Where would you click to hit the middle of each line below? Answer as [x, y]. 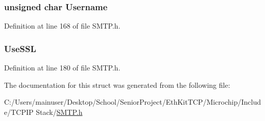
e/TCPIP [19, 112]
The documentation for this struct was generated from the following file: [117, 84]
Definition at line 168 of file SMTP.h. [62, 26]
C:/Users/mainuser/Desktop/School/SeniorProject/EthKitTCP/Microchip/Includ [133, 102]
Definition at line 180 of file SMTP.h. [62, 68]
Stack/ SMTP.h [59, 112]
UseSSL [20, 48]
